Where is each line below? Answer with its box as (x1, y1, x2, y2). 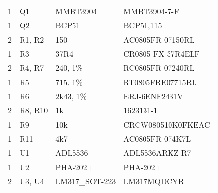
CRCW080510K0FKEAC (123, 119, 210, 130)
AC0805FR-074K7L (123, 133, 191, 144)
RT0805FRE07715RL (123, 76, 197, 87)
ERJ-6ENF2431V (123, 90, 183, 102)
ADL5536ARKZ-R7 (123, 147, 191, 158)
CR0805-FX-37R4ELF (123, 48, 200, 59)
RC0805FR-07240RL (123, 62, 194, 73)
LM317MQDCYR (123, 175, 184, 187)
